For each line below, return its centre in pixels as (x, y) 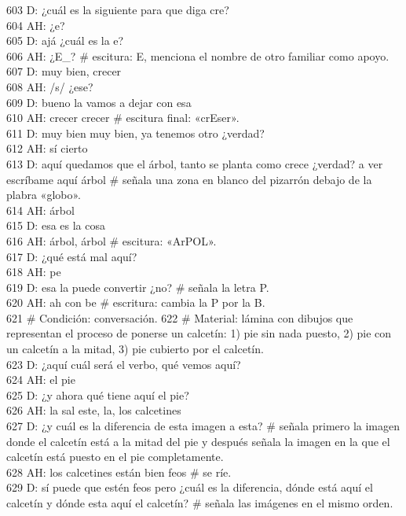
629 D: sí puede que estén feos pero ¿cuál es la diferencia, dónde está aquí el (190, 487)
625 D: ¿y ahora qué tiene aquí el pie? (98, 394)
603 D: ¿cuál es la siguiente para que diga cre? (118, 9)
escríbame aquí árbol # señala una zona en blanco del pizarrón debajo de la (189, 179)
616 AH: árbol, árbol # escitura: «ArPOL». (112, 240)
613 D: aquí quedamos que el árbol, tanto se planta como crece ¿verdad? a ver (195, 163)
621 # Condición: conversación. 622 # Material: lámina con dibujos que (180, 317)
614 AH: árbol (40, 210)
